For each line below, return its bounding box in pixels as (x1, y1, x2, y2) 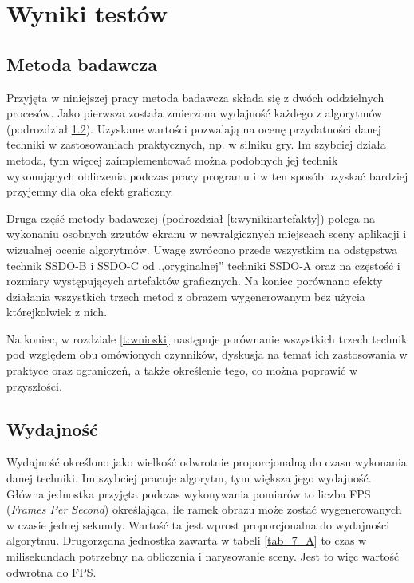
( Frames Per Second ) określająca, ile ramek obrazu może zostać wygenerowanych (6, 501, 402, 518)
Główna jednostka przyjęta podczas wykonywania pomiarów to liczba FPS (6, 485, 371, 502)
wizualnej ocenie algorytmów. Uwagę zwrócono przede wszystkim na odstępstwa (6, 240, 398, 257)
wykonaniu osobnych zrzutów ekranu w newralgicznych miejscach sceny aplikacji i (6, 225, 407, 242)
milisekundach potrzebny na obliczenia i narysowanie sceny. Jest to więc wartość (6, 548, 400, 565)
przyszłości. (6, 377, 62, 394)
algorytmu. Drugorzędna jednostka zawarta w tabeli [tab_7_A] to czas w (6, 532, 367, 549)
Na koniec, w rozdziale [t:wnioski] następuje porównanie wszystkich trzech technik (6, 330, 408, 347)
